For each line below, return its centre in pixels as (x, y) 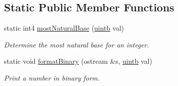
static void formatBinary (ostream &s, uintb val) (78, 61)
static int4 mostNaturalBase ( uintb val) (64, 28)
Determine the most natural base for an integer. (77, 44)
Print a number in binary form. (52, 77)
